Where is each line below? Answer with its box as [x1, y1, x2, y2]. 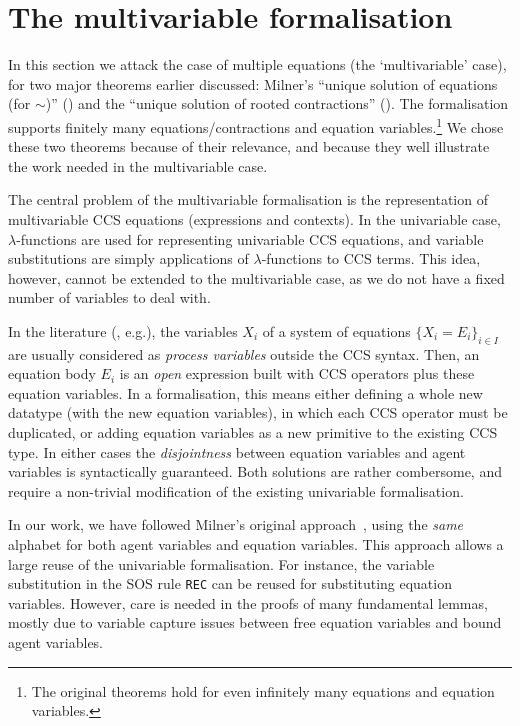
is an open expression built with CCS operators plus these [119, 363, 475, 384]
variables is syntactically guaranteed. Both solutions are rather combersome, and [8, 461, 502, 482]
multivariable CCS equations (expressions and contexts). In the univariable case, [8, 208, 501, 229]
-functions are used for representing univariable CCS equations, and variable [16, 228, 484, 249]
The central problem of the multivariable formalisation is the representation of [8, 189, 488, 210]
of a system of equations [262, 320, 411, 341]
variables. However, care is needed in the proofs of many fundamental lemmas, [8, 592, 488, 613]
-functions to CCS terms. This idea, [261, 248, 481, 269]
